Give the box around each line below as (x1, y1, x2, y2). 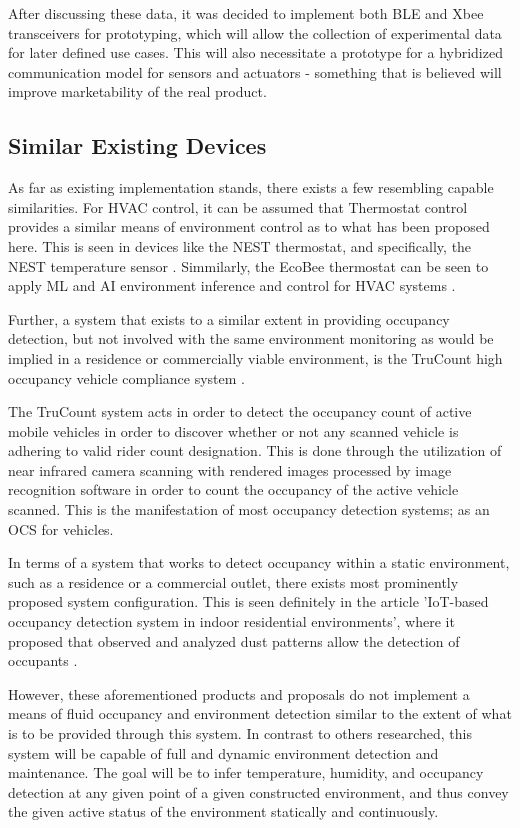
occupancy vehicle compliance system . (8, 367, 245, 388)
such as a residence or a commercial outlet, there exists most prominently (8, 571, 459, 592)
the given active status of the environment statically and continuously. (8, 801, 439, 822)
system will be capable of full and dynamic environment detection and (8, 742, 439, 763)
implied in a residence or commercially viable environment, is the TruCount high (8, 347, 503, 368)
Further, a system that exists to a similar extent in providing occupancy (8, 308, 450, 329)
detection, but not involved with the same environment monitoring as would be (8, 328, 494, 349)
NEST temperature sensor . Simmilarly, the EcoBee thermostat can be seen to (8, 255, 489, 276)
